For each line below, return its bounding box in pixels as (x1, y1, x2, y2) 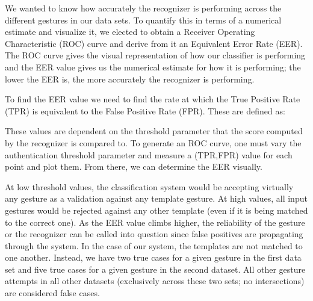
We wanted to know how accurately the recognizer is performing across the (5, 2, 282, 14)
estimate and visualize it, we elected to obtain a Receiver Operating (5, 25, 255, 38)
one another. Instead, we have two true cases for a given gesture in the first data (5, 251, 302, 264)
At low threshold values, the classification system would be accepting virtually (5, 180, 294, 193)
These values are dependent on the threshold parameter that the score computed (5, 125, 303, 137)
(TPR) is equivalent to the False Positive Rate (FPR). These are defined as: (5, 104, 285, 117)
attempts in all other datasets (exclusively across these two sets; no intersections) (5, 275, 305, 287)
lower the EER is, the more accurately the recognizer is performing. (5, 72, 255, 85)
